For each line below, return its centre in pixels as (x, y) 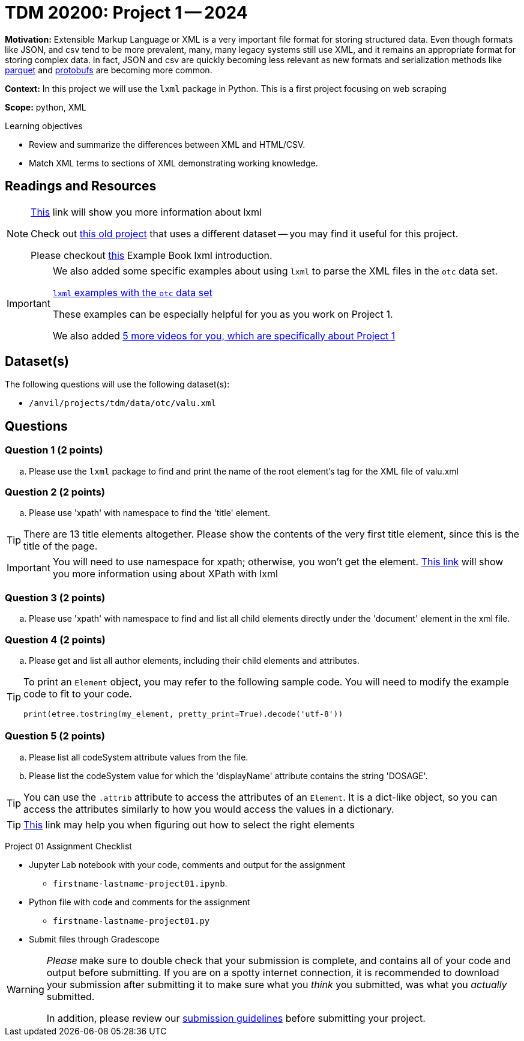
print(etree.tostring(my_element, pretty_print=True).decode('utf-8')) (183, 714)
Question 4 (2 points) (55, 639)
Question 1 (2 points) (54, 450)
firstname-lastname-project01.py (131, 921)
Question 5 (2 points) (55, 736)
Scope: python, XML (46, 107)
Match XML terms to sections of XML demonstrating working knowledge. (173, 163)
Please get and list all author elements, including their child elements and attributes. (194, 660)
